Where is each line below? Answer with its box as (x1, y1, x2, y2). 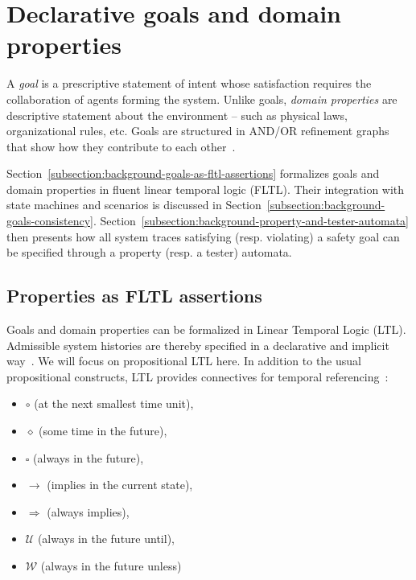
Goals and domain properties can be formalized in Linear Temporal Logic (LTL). (6, 321, 406, 338)
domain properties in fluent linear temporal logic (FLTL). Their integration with (6, 180, 405, 197)
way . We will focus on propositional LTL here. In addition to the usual (6, 352, 361, 369)
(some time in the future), (39, 422, 167, 439)
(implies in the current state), (47, 476, 193, 493)
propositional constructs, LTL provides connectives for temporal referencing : (6, 368, 389, 385)
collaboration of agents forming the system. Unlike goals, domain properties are (6, 90, 397, 107)
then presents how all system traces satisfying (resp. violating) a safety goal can (6, 228, 400, 245)
